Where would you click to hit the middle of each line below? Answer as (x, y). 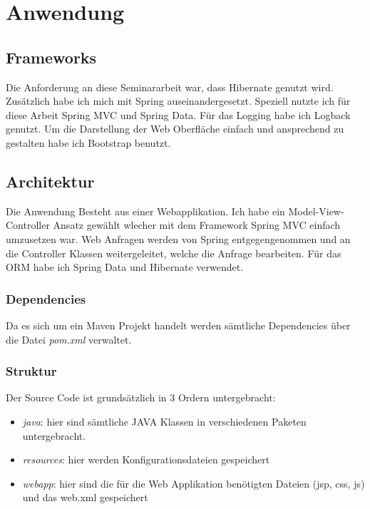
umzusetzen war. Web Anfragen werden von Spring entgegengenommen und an (178, 238)
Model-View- (316, 211)
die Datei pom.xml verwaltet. (69, 339)
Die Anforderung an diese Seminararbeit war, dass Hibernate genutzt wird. (170, 87)
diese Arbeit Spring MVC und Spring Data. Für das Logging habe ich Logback (178, 114)
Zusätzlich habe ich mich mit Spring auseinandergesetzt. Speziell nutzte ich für (178, 101)
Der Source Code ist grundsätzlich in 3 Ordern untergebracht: (141, 397)
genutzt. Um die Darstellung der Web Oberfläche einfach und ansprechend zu (175, 129)
